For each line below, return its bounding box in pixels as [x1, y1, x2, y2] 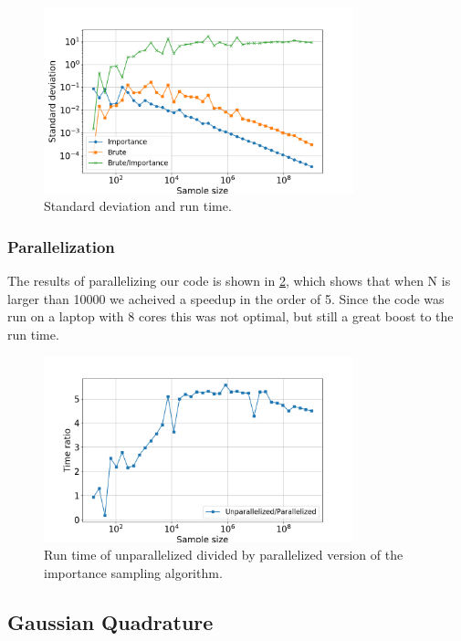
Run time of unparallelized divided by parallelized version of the [44, 545, 403, 564]
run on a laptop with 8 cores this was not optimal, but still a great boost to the [7, 307, 454, 326]
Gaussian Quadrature [7, 607, 214, 636]
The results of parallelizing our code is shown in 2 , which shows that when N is [7, 270, 451, 289]
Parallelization [7, 235, 115, 257]
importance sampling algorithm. [44, 562, 223, 582]
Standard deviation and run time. [44, 196, 232, 215]
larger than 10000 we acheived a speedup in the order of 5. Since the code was [7, 289, 445, 308]
